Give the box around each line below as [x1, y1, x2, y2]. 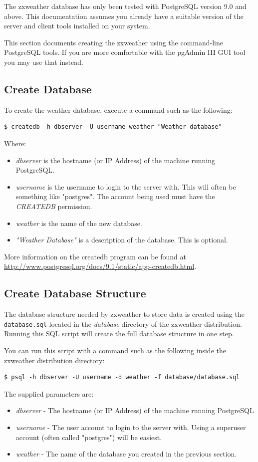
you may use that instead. [4, 56, 83, 67]
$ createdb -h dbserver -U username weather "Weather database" [4, 123, 222, 131]
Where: [4, 138, 26, 148]
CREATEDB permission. [15, 201, 92, 211]
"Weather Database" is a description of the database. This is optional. [15, 234, 228, 245]
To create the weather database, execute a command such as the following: [4, 104, 233, 115]
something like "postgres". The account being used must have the [15, 191, 215, 202]
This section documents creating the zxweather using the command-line [4, 37, 224, 47]
